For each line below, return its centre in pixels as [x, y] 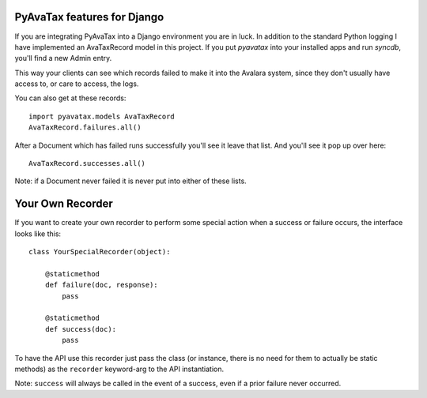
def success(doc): [81, 329]
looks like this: [38, 234]
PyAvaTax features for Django [89, 17]
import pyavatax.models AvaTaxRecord [102, 116]
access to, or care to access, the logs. [77, 84]
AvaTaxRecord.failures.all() [85, 128]
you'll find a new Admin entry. [63, 58]
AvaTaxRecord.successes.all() [87, 163]
